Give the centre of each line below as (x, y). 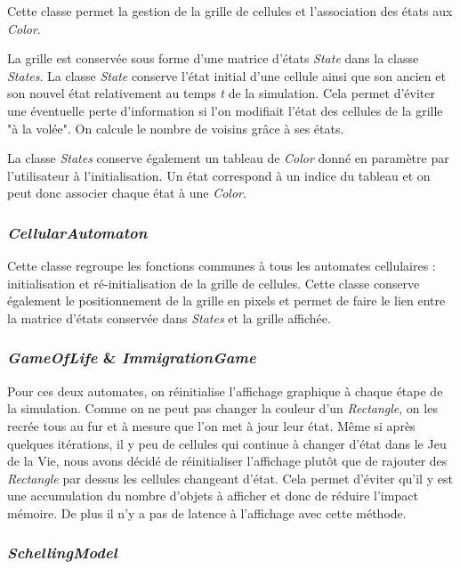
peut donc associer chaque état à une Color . (127, 193)
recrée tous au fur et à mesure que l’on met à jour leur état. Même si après (211, 425)
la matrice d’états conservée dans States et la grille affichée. (169, 317)
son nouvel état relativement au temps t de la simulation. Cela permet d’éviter (221, 93)
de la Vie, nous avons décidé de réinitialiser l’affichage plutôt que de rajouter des (227, 461)
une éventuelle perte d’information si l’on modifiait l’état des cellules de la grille (225, 110)
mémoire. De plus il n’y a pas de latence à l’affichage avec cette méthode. (207, 512)
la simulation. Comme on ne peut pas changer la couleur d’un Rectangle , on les (222, 408)
